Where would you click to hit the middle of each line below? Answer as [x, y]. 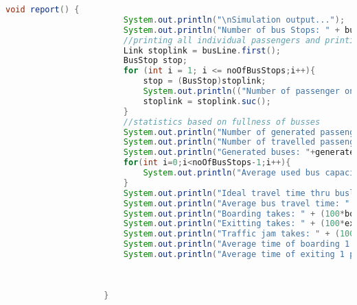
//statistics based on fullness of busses [222, 122]
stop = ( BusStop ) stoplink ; [205, 81]
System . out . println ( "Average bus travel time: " [237, 203]
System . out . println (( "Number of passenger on [249, 91]
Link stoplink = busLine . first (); [202, 50]
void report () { [43, 10]
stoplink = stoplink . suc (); [207, 101]
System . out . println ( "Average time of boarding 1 [237, 244]
